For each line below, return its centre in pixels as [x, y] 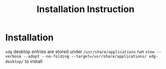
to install [34, 61]
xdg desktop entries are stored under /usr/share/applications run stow [80, 51]
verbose [13, 56]
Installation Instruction [86, 9]
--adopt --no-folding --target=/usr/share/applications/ [85, 56]
